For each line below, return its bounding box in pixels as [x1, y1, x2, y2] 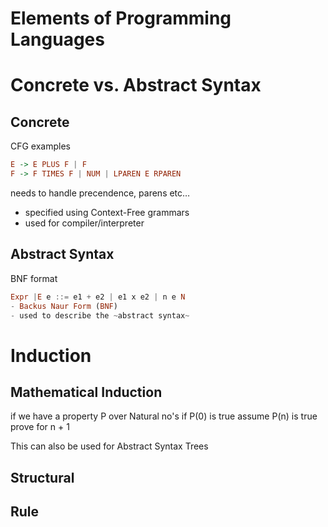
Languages [10, 28, 105, 51]
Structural [10, 469, 75, 486]
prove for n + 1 [10, 421, 70, 433]
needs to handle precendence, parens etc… [10, 187, 191, 199]
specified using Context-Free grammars [24, 206, 190, 218]
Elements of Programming [10, 7, 232, 30]
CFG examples [10, 140, 72, 152]
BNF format [10, 272, 58, 284]
